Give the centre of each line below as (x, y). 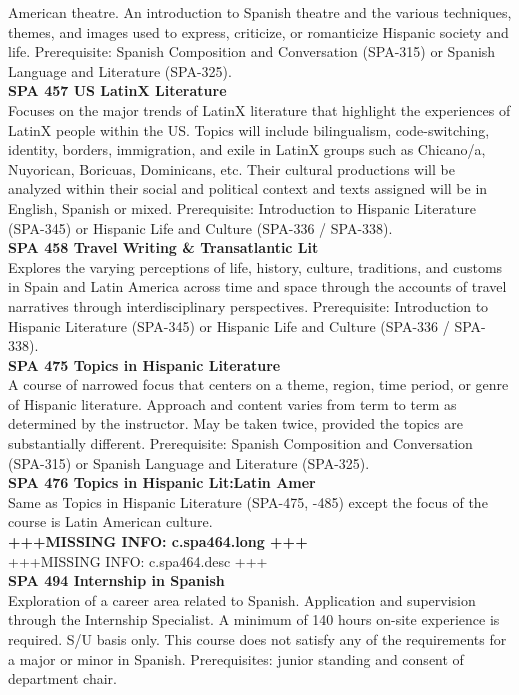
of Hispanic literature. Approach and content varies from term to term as (232, 403)
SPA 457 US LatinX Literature (117, 90)
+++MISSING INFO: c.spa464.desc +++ (138, 560)
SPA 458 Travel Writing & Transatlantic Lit (163, 247)
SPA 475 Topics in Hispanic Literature (144, 364)
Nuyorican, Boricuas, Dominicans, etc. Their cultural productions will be (231, 168)
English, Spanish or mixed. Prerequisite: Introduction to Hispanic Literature (242, 207)
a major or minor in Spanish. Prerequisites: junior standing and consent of (236, 658)
